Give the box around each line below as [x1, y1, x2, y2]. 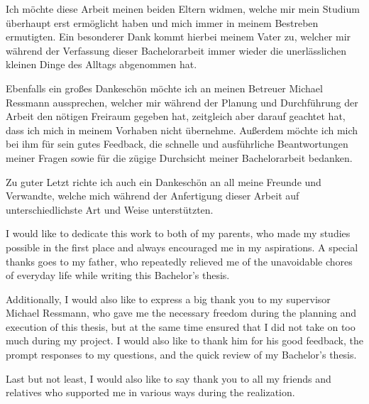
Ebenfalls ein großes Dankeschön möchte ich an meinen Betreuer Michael [6, 80, 323, 95]
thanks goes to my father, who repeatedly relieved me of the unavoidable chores [6, 253, 353, 268]
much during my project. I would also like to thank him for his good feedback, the [6, 333, 363, 348]
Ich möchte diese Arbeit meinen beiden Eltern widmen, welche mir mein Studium [6, 1, 360, 16]
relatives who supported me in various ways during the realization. [6, 385, 295, 400]
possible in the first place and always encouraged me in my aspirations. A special [6, 239, 358, 254]
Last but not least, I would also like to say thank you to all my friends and [6, 371, 331, 386]
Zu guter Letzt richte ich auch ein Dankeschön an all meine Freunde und [6, 174, 321, 189]
